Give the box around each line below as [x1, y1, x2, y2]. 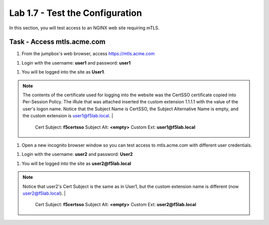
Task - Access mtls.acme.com [9, 38, 106, 46]
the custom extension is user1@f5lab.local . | [22, 113, 113, 119]
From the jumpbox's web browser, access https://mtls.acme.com [21, 51, 155, 57]
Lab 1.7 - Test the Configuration [9, 7, 142, 18]
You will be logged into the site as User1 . [21, 69, 106, 75]
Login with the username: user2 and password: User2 [21, 151, 133, 157]
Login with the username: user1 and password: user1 [21, 60, 131, 66]
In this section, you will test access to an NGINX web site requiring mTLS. [9, 25, 159, 31]
